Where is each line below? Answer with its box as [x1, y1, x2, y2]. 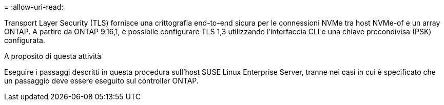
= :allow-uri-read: [4, 3, 64, 11]
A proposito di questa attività [4, 52, 102, 60]
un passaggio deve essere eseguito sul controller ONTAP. [4, 76, 199, 85]
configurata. [4, 36, 45, 45]
